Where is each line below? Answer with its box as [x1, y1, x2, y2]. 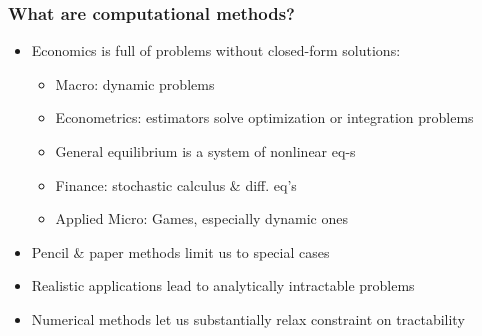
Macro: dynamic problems [55, 73, 215, 94]
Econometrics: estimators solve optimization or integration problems [55, 107, 474, 128]
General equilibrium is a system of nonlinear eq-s [55, 141, 356, 161]
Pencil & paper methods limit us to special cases [31, 241, 330, 262]
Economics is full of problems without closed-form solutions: [31, 40, 401, 61]
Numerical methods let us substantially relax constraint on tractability [31, 308, 465, 329]
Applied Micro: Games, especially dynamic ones [55, 208, 349, 229]
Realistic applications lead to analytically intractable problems [31, 275, 415, 296]
